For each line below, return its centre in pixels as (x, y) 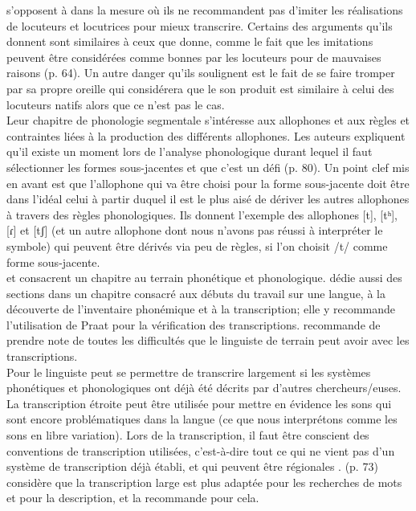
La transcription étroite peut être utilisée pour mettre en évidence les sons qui (199, 403)
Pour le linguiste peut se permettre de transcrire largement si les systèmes (189, 372)
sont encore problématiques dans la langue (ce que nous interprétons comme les (202, 419)
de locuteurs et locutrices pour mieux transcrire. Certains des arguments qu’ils (200, 25)
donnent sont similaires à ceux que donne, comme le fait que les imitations (190, 41)
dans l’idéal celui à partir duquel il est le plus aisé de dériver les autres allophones (208, 199)
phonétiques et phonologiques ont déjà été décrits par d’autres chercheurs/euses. (204, 388)
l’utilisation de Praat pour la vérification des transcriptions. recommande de (194, 324)
